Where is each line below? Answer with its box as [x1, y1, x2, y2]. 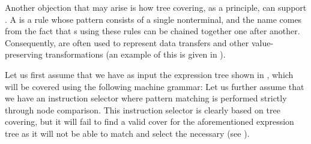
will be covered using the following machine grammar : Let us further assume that [5, 80, 304, 92]
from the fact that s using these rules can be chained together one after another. [5, 25, 300, 37]
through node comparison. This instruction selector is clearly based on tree [5, 103, 280, 116]
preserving [5, 48, 43, 61]
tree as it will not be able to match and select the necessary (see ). [5, 127, 250, 139]
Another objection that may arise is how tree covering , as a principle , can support [5, 1, 307, 13]
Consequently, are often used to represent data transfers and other [5, 36, 249, 49]
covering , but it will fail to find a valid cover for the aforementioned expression [5, 115, 294, 128]
